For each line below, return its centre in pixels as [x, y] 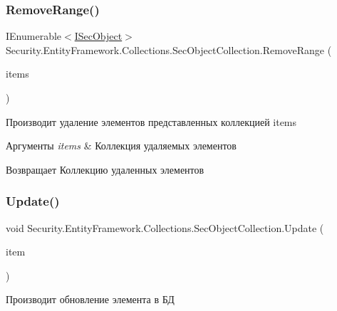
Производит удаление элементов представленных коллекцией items [151, 121]
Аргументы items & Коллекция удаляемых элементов [121, 146]
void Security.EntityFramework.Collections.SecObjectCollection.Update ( [165, 227]
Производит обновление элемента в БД [90, 299]
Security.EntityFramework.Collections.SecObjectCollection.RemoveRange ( [169, 49]
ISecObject [98, 36]
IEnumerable [34, 36]
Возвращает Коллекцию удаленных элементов [105, 169]
